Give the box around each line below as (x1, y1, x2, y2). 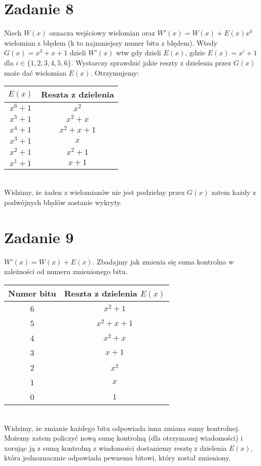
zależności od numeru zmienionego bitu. (4, 266, 128, 277)
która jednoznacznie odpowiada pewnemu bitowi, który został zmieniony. (4, 452, 231, 463)
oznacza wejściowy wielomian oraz (49, 27, 155, 38)
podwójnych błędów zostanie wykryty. (4, 197, 122, 208)
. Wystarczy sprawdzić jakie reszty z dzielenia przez (71, 57, 232, 68)
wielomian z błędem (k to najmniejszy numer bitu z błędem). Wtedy (4, 37, 217, 48)
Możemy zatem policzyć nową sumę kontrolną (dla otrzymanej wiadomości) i (4, 432, 243, 443)
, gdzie (185, 47, 205, 58)
